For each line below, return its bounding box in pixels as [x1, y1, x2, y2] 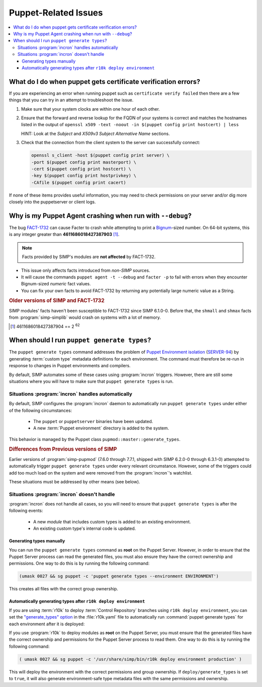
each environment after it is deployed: [9, 621, 85, 627]
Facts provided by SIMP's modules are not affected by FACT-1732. [22, 254, 156, 260]
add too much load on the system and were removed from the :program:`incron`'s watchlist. [9, 470, 193, 475]
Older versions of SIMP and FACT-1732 [9, 297, 105, 304]
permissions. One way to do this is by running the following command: [9, 560, 150, 566]
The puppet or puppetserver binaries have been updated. [33, 418, 153, 424]
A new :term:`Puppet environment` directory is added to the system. [33, 425, 169, 431]
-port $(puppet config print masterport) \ [31, 159, 137, 165]
